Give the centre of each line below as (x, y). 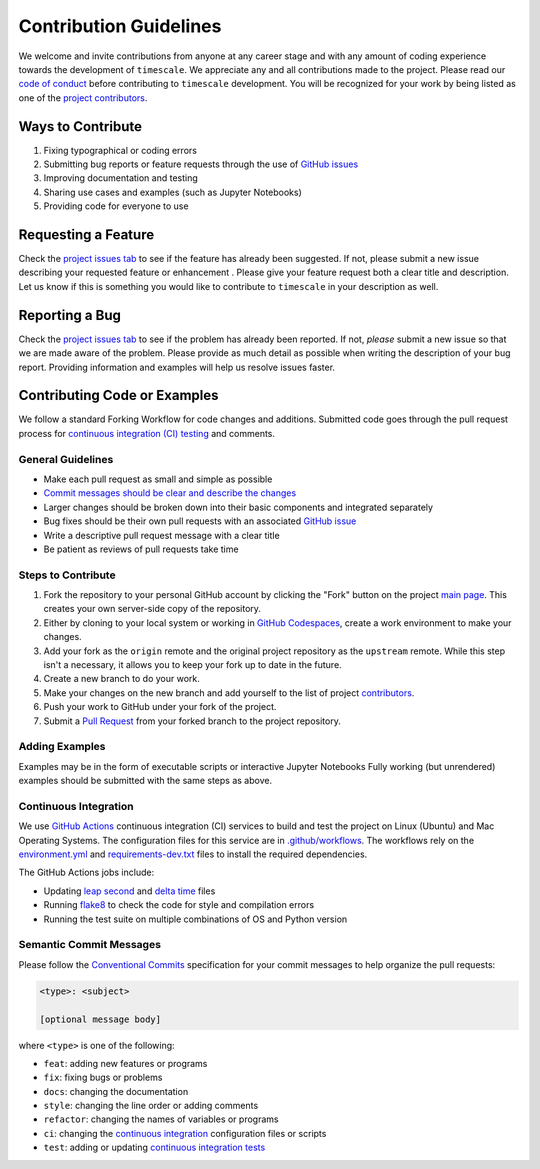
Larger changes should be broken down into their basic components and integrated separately (238, 507)
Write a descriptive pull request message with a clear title (161, 535)
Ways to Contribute (80, 126)
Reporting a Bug (70, 315)
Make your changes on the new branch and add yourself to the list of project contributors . (229, 692)
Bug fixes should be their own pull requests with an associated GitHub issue (200, 521)
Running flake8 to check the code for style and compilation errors (179, 905)
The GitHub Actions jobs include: (86, 872)
